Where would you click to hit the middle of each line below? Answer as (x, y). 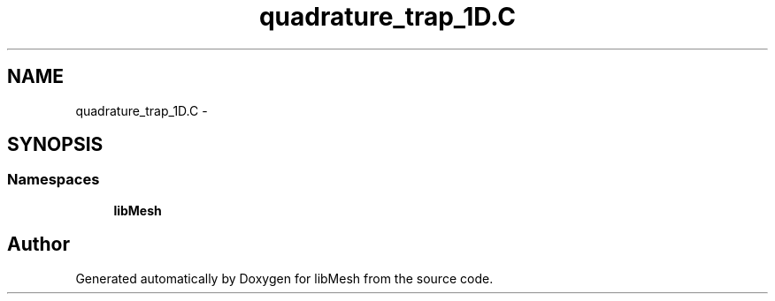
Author (38, 245)
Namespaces (54, 180)
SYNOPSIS (55, 145)
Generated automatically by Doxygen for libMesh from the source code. (284, 278)
